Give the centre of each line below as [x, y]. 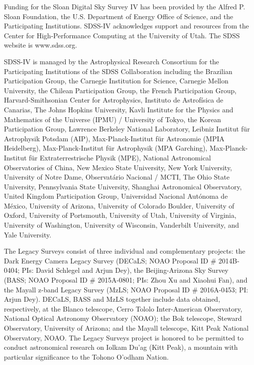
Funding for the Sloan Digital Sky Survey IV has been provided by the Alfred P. [125, 6]
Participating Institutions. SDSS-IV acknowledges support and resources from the [127, 26]
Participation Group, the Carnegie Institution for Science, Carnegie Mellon [116, 81]
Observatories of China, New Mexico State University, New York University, [118, 167]
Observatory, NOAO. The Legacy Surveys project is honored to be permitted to [124, 337]
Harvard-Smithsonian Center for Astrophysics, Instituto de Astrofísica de [114, 100]
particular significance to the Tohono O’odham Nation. [86, 356]
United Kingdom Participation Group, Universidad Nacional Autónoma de [116, 196]
